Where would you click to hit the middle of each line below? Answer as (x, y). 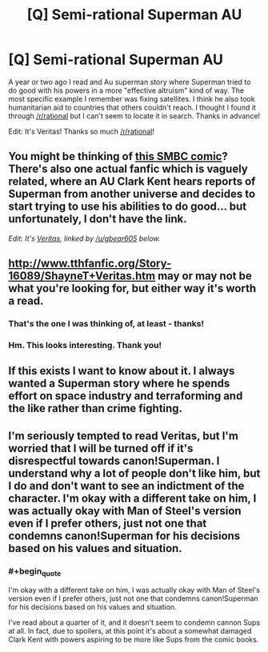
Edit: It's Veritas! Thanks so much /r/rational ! (81, 131)
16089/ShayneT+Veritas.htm (82, 276)
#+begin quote (35, 572)
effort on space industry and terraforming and (126, 396)
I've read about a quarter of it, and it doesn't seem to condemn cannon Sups (134, 622)
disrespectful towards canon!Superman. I (114, 460)
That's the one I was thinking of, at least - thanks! (106, 324)
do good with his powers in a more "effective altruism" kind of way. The (126, 90)
